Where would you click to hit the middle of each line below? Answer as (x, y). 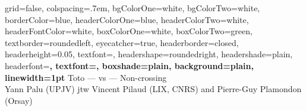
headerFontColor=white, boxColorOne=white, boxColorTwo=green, (129, 31)
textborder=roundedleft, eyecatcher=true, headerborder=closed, (122, 42)
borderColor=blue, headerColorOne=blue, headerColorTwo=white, (127, 19)
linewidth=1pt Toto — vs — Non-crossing (86, 77)
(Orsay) (19, 100)
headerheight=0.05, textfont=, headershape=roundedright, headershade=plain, (149, 54)
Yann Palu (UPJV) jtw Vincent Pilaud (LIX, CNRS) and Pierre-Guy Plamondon (153, 89)
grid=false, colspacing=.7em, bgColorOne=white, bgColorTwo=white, (133, 8)
